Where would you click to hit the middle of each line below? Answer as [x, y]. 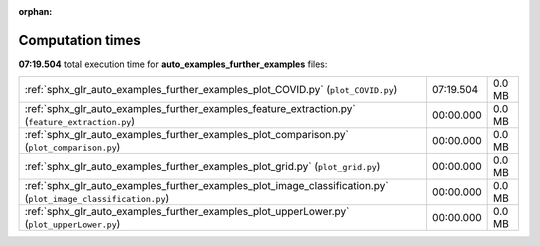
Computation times [79, 40]
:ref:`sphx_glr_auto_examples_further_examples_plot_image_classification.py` [206, 186]
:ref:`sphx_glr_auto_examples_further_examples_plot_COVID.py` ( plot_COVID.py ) [211, 90]
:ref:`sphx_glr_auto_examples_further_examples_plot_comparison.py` [186, 135]
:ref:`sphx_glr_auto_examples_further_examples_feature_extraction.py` [190, 109]
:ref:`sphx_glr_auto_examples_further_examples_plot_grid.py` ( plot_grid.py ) [202, 167]
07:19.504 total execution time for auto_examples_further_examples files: [173, 64]
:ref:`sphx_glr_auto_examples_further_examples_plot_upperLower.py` [187, 212]
